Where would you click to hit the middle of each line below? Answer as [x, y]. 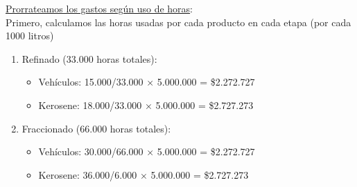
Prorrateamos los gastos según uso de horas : [99, 8]
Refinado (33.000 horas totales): [89, 58]
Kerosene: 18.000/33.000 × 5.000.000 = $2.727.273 [146, 105]
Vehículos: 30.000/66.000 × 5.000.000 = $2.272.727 [147, 151]
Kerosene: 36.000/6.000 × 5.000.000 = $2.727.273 [143, 174]
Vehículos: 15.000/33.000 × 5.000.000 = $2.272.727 [147, 82]
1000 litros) [30, 36]
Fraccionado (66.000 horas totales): [96, 128]
